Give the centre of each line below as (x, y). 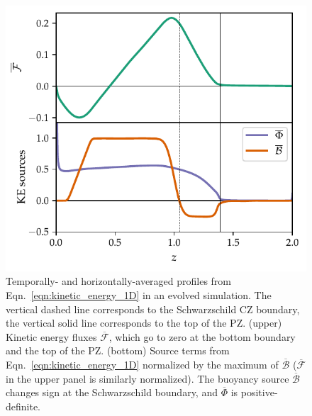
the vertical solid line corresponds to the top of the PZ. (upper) (144, 323)
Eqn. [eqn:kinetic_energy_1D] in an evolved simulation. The (139, 294)
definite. (23, 406)
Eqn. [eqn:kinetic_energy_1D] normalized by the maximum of (142, 364)
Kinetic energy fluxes (51, 336)
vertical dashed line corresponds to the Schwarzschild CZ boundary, (153, 309)
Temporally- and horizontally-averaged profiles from (119, 281)
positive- (259, 392)
